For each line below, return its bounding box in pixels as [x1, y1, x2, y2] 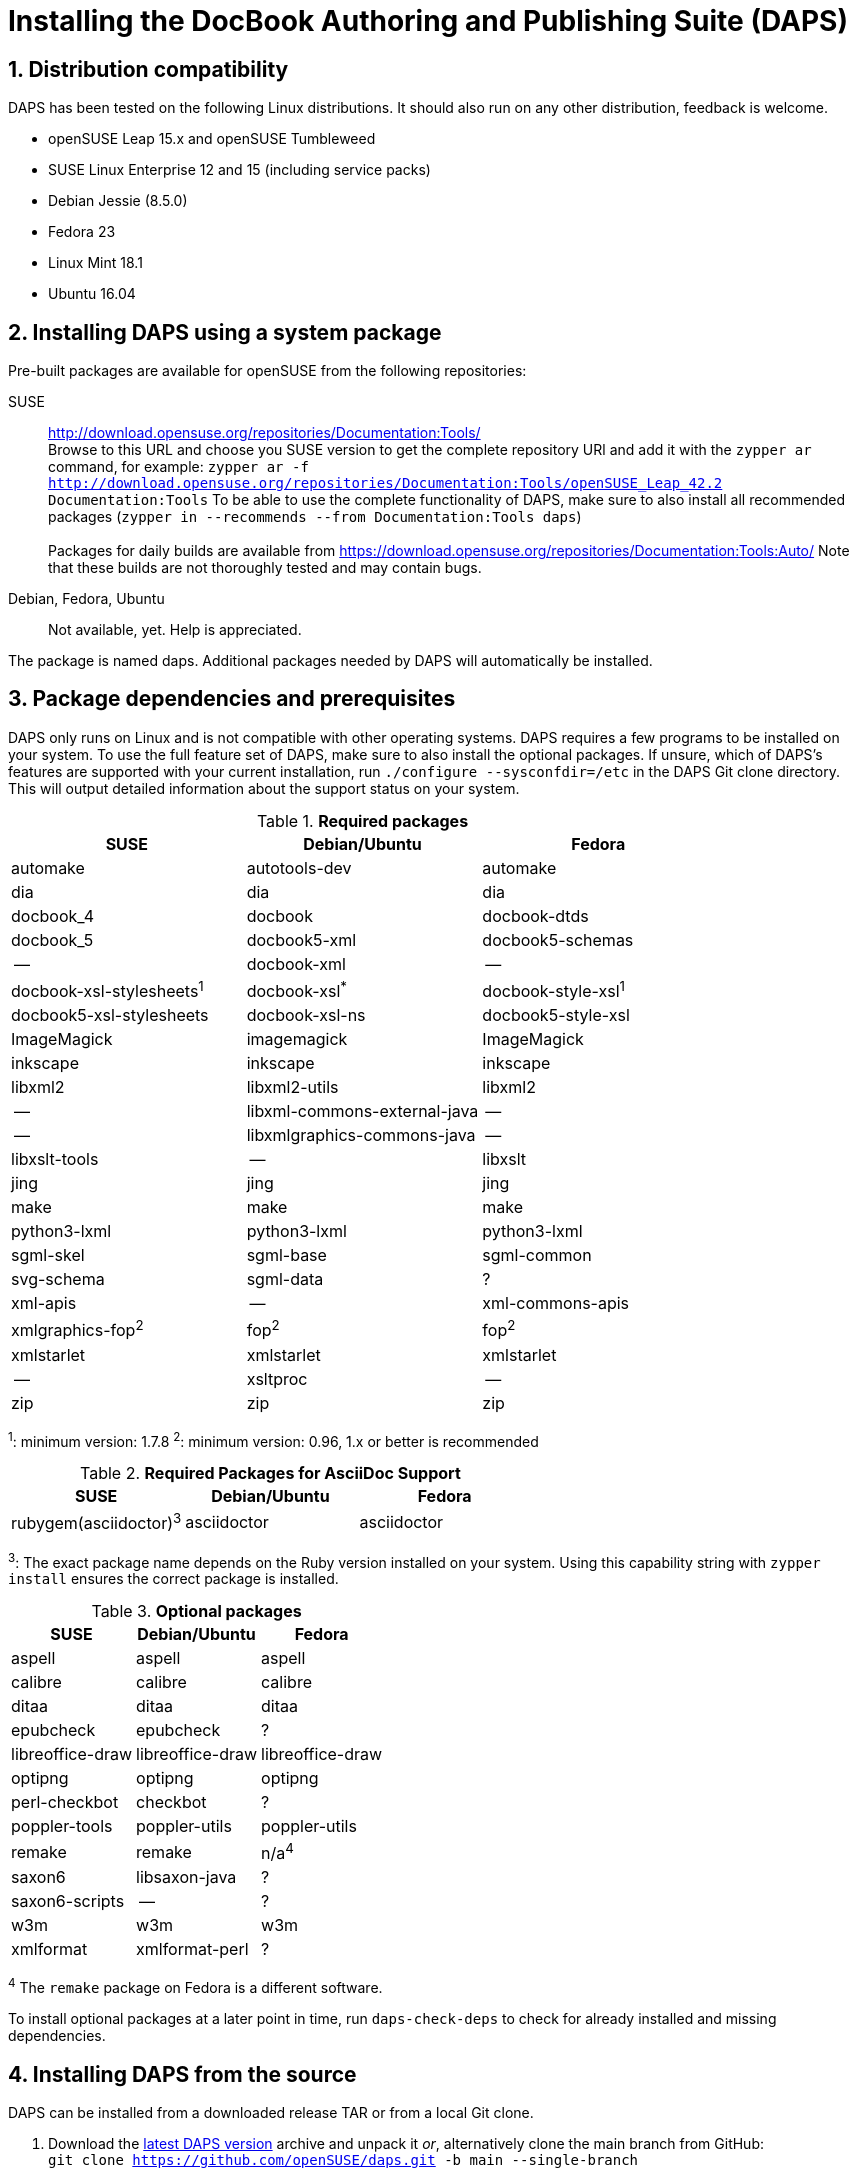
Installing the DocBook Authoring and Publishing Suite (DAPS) [8, 4, 848, 38]
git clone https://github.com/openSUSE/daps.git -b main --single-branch [48, 2151, 639, 2168]
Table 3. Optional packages [91, 1601, 302, 1622]
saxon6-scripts [11, 1891, 125, 1912]
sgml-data [246, 1269, 324, 1290]
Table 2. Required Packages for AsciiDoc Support [80, 1463, 461, 1484]
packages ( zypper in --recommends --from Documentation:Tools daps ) [48, 508, 582, 526]
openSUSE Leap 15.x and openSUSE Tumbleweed [48, 130, 376, 148]
